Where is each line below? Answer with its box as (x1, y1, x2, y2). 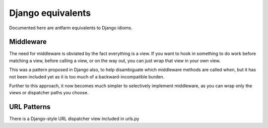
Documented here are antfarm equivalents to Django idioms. (9, 25, 133, 31)
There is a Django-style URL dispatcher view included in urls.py (9, 116, 139, 122)
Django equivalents (9, 7, 91, 18)
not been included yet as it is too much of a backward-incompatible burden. (9, 73, 165, 79)
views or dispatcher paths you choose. (9, 90, 89, 96)
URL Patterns (9, 103, 51, 111)
